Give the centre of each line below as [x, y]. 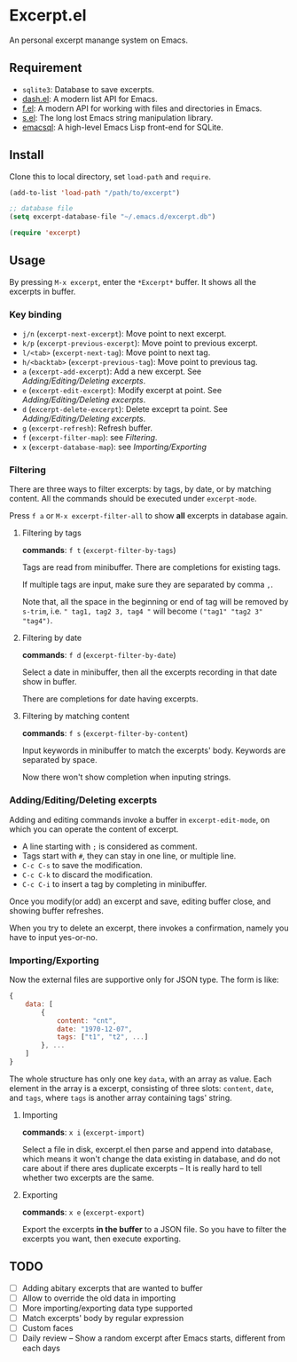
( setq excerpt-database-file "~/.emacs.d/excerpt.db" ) [113, 217]
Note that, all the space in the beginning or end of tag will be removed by [155, 602]
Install [27, 155]
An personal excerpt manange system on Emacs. [99, 40]
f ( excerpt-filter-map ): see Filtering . [90, 438]
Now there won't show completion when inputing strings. [126, 777]
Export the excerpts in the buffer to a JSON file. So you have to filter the [154, 1229]
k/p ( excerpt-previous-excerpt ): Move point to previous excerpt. [140, 344]
